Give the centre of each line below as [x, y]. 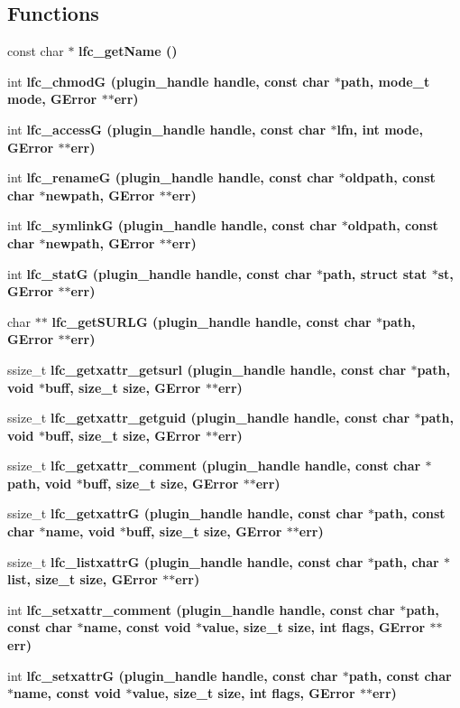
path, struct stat [375, 273]
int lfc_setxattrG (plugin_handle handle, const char [173, 675]
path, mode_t [385, 81]
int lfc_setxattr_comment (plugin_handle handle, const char [201, 609]
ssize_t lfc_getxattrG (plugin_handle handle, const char [185, 513]
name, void [80, 531]
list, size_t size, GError [83, 579]
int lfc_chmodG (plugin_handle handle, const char [169, 81]
